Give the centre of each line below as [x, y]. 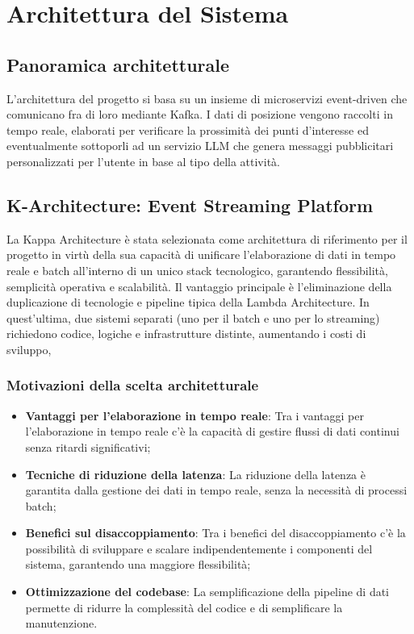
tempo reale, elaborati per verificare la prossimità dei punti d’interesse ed [188, 129]
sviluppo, [29, 349]
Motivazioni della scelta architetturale [133, 385]
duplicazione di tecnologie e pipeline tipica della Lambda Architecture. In [188, 302]
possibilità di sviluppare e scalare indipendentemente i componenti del [199, 548]
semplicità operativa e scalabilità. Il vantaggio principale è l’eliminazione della [199, 286]
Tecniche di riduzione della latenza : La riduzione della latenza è [195, 474]
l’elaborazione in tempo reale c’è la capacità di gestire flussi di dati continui [212, 431]
